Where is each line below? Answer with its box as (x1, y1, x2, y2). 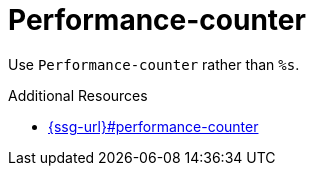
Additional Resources (8, 86, 148, 104)
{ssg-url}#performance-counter (48, 117, 259, 135)
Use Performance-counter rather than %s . (8, 55, 300, 73)
